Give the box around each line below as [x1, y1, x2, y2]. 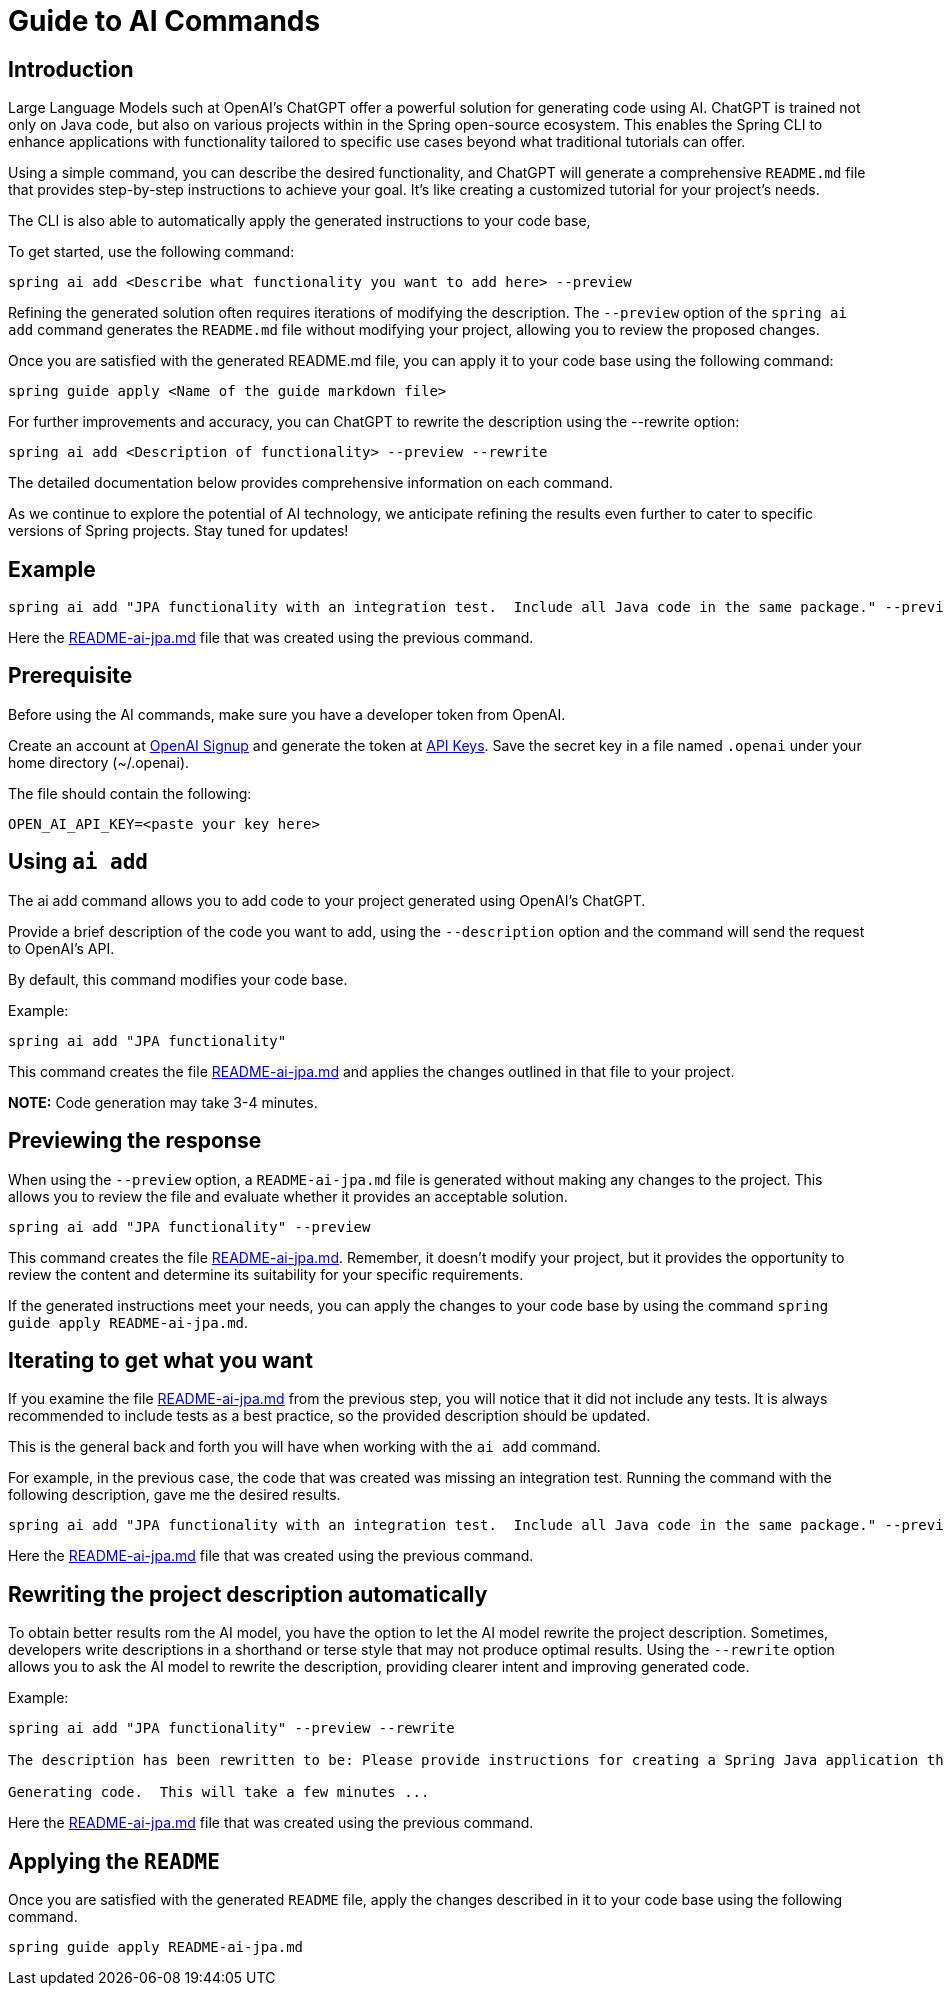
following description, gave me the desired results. [8, 1486, 341, 1504]
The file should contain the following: [8, 784, 252, 802]
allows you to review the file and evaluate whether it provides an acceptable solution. [8, 1187, 568, 1205]
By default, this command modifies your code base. [8, 970, 348, 988]
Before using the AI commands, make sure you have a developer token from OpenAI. [8, 705, 566, 723]
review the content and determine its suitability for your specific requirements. [8, 1265, 524, 1283]
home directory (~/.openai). [8, 753, 190, 771]
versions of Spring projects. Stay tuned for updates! [8, 522, 349, 540]
